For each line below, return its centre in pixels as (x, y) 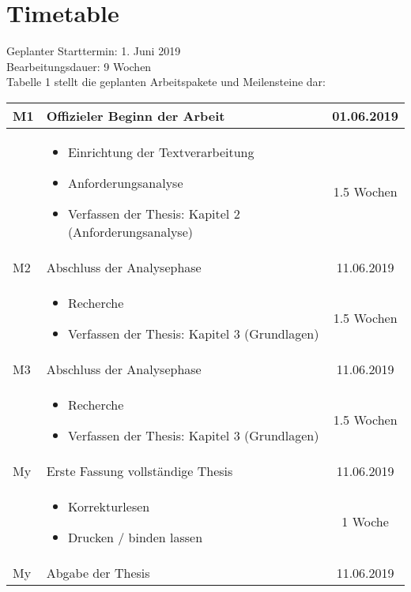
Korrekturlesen (109, 506)
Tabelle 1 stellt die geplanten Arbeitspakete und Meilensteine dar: (166, 82)
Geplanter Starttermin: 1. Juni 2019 (94, 51)
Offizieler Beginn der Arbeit (136, 115)
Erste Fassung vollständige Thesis (140, 470)
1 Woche (365, 522)
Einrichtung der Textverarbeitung (161, 152)
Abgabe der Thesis (98, 572)
